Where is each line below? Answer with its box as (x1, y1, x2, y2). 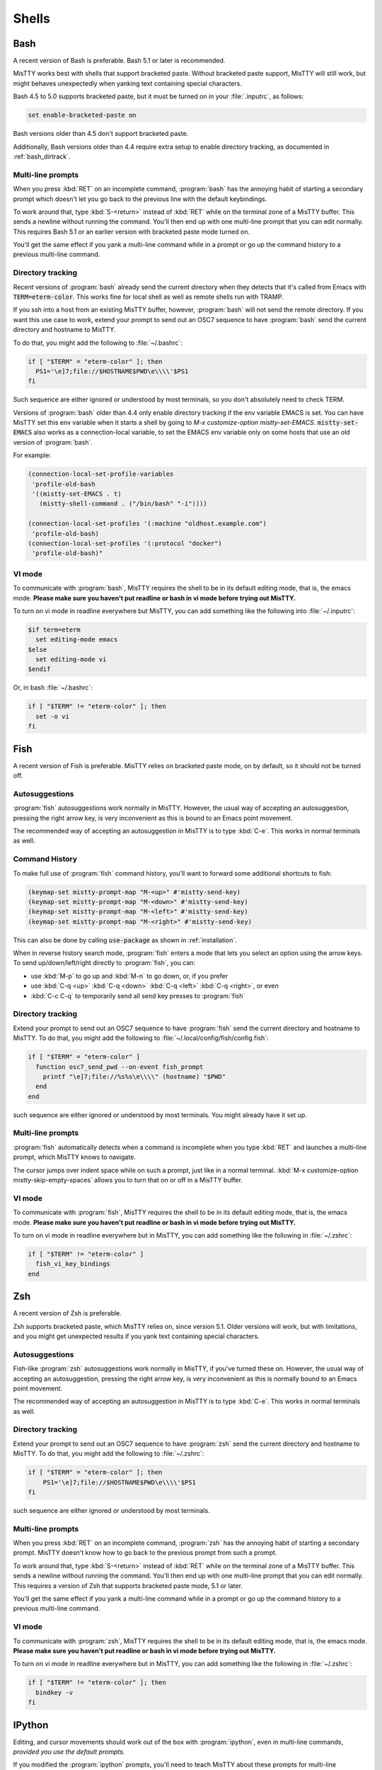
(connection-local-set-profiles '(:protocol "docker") (28, 539, 222, 547)
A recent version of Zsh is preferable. (13, 1309, 122, 1318)
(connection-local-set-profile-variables (28, 470, 174, 478)
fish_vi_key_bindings (35, 1260, 111, 1268)
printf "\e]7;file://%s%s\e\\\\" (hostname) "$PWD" (42, 1073, 226, 1080)
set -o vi (35, 712, 70, 720)
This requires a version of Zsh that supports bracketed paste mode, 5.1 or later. (13, 1581, 243, 1589)
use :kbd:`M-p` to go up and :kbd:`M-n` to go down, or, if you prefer (30, 971, 228, 980)
